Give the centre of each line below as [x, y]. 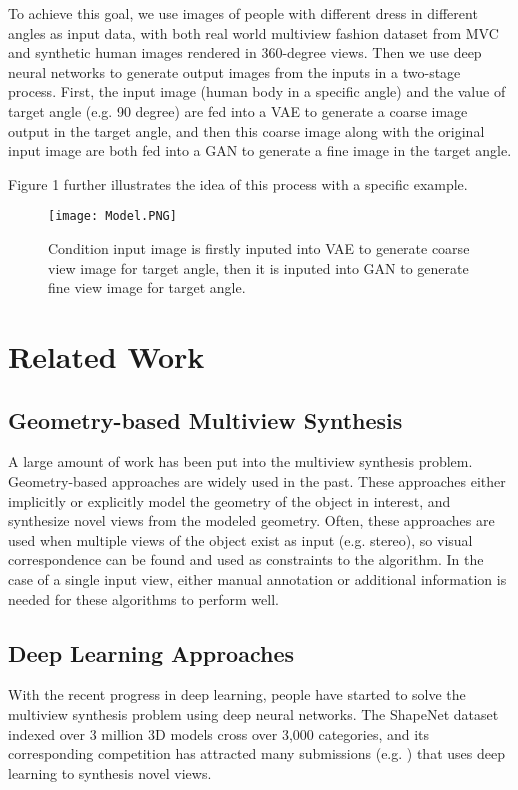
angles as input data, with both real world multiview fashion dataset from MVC [253, 32]
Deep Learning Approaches [151, 652]
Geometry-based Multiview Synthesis [205, 419]
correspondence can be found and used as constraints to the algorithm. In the [246, 559]
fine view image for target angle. [147, 287]
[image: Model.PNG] [112, 216]
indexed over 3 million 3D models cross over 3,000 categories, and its [219, 733]
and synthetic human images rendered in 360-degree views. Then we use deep [245, 52]
